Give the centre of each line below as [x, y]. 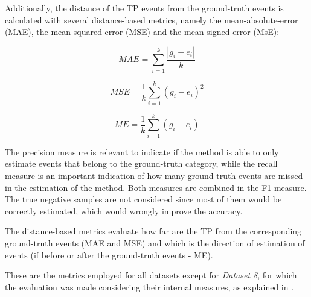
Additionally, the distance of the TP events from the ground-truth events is [144, 8]
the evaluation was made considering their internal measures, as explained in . [149, 286]
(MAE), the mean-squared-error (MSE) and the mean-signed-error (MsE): [142, 32]
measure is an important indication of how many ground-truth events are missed [154, 175]
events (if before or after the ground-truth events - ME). [109, 255]
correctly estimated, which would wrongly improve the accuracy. [124, 211]
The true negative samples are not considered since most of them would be [143, 199]
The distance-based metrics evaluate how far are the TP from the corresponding [153, 231]
